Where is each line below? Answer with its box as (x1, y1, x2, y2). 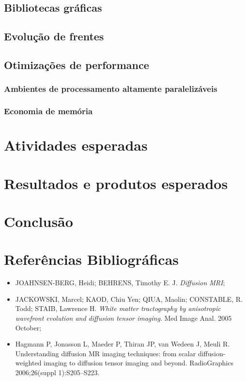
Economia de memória (4, 105, 93, 117)
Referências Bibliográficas (4, 249, 179, 269)
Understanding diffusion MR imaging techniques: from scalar (15, 348, 196, 358)
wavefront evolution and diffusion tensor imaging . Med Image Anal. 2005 (15, 313, 232, 323)
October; (15, 322, 42, 332)
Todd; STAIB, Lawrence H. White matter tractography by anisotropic (15, 303, 221, 313)
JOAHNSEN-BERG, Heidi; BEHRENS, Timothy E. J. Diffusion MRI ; (15, 277, 225, 288)
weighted (15, 358, 42, 368)
